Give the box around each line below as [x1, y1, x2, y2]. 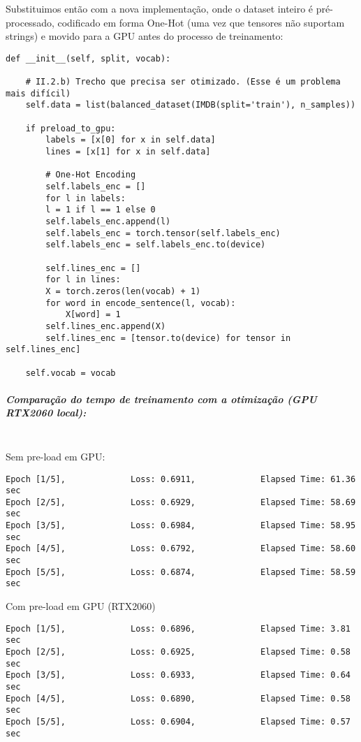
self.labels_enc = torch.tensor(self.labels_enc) [45, 228, 281, 238]
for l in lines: [45, 275, 121, 285]
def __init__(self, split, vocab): [6, 53, 171, 64]
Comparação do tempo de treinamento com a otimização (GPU [6, 391, 317, 406]
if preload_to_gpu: [25, 123, 116, 133]
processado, [6, 15, 54, 29]
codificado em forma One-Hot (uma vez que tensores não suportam [57, 15, 345, 29]
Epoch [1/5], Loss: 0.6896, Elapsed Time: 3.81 [6, 623, 351, 634]
